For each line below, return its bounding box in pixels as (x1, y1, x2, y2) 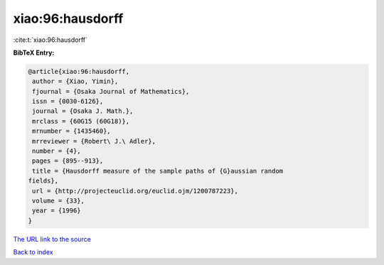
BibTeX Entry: (13, 48, 55, 57)
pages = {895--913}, (32, 157, 104, 165)
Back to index (13, 248, 53, 256)
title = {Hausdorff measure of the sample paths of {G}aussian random (32, 167, 284, 175)
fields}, (28, 177, 59, 185)
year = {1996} (32, 207, 81, 215)
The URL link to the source (13, 234, 92, 243)
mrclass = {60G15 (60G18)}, (32, 117, 130, 125)
